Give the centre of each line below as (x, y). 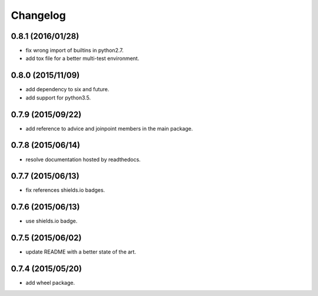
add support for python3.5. (58, 98)
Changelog (38, 15)
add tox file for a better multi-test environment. (82, 58)
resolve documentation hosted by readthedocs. (83, 159)
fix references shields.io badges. (65, 190)
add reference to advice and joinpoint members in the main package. (109, 128)
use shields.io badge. (52, 221)
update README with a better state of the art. (81, 252)
